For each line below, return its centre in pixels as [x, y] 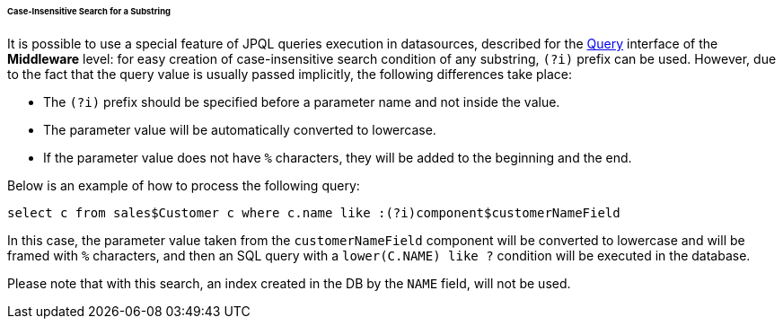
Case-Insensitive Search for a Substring [89, 11]
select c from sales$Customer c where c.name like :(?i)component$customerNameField [314, 212]
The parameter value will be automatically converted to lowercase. [240, 129]
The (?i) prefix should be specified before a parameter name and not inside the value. [302, 101]
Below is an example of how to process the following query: [184, 185]
